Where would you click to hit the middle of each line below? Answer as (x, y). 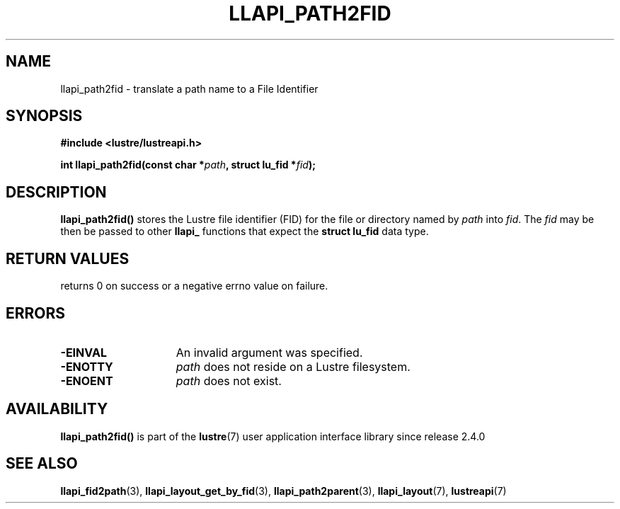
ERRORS (36, 313)
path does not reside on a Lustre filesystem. (293, 366)
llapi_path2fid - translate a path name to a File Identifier (189, 88)
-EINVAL (84, 352)
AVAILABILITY (57, 409)
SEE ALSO (42, 464)
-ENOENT (87, 381)
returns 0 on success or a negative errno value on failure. (194, 286)
